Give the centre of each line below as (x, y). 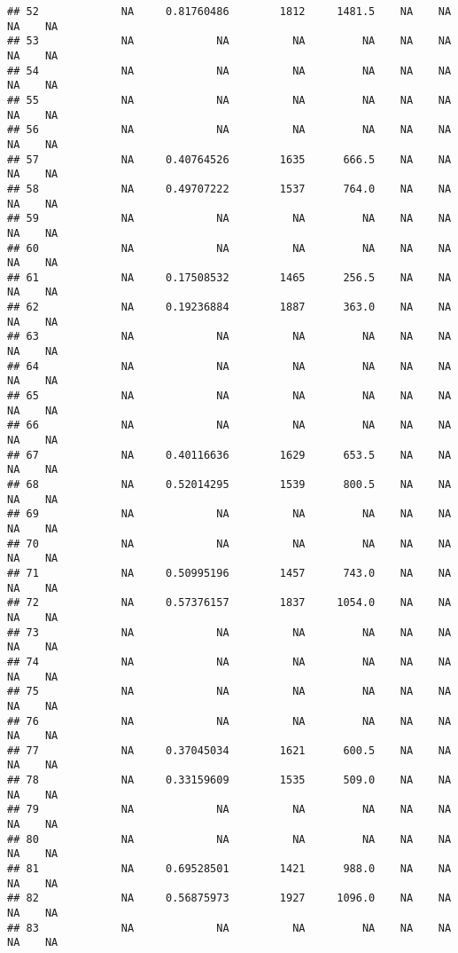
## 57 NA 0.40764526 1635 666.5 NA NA (229, 159)
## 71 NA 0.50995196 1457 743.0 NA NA (229, 573)
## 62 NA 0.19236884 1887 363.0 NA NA (229, 307)
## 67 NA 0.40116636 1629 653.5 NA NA (229, 455)
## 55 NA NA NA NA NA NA (229, 100)
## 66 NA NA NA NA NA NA (229, 425)
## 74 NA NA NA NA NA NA (229, 662)
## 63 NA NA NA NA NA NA (229, 337)
